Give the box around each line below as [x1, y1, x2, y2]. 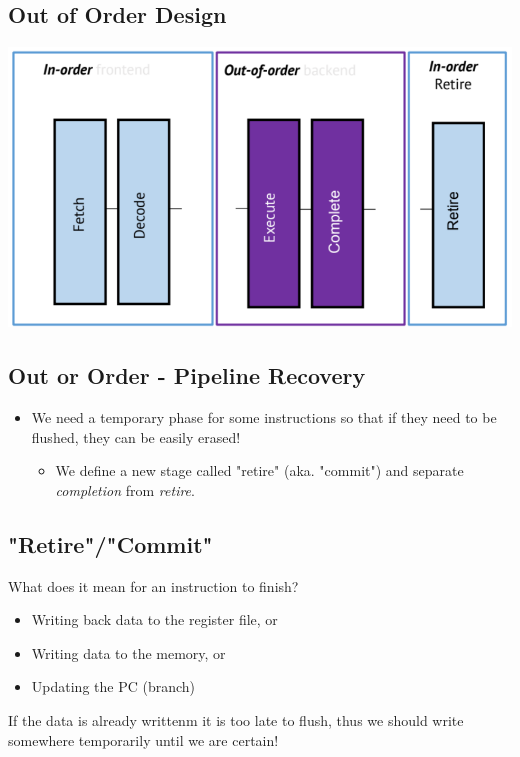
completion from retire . [55, 479, 195, 500]
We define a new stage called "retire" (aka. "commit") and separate [55, 460, 464, 481]
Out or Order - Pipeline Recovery [8, 360, 366, 391]
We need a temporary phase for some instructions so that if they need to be [31, 407, 497, 427]
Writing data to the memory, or [31, 642, 226, 663]
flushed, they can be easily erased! [31, 426, 241, 447]
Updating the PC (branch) [31, 676, 196, 697]
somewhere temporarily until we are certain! [8, 729, 279, 750]
